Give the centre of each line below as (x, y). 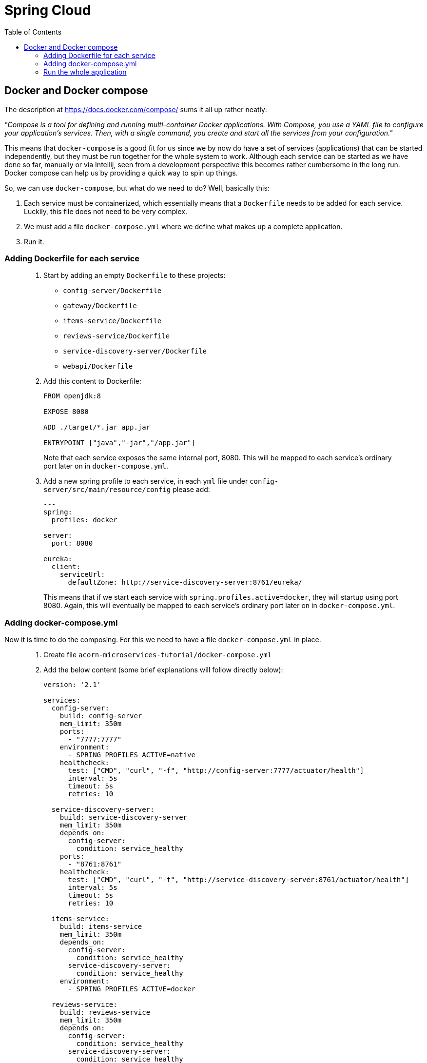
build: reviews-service (105, 1013)
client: (66, 567)
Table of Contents (33, 32)
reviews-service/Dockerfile (116, 336)
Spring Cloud (48, 10)
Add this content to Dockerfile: (92, 381)
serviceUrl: (82, 575)
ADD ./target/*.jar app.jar (97, 427)
